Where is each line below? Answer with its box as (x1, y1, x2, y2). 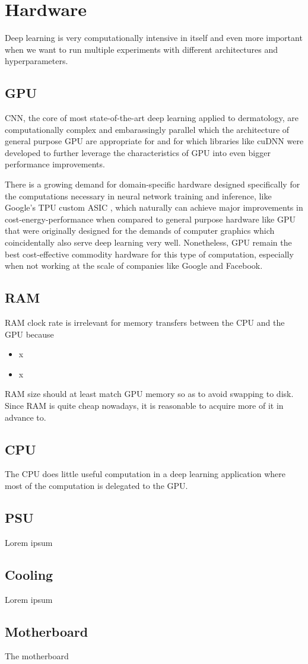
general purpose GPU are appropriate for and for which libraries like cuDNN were (5, 135, 304, 147)
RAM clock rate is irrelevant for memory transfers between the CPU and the (5, 316, 285, 329)
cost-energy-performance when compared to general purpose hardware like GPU (5, 212, 296, 225)
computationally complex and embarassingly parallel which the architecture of (5, 123, 290, 135)
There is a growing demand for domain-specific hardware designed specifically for (5, 178, 300, 190)
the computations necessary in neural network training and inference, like (5, 189, 272, 202)
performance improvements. (5, 158, 105, 170)
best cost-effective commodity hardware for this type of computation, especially (5, 247, 294, 260)
